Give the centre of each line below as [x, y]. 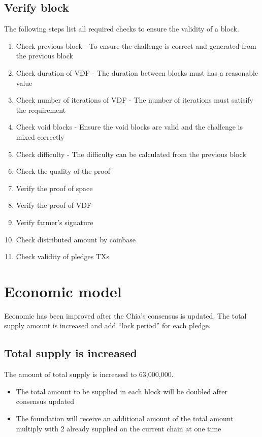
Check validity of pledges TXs [63, 256]
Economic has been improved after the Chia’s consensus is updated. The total [125, 315]
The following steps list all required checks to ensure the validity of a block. [122, 29]
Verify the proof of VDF [54, 205]
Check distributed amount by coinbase [76, 239]
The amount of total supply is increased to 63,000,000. [89, 374]
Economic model [63, 291]
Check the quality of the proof [63, 171]
